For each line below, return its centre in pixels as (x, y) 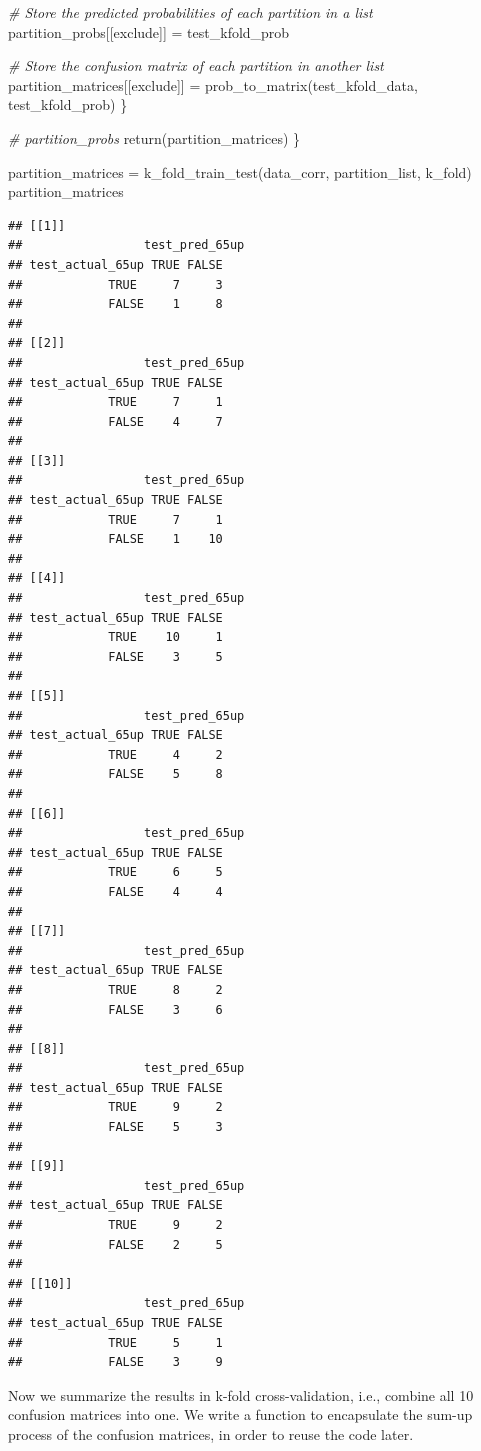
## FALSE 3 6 (115, 1009)
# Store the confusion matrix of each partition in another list (196, 65)
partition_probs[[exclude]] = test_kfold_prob (149, 31)
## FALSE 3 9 (115, 1362)
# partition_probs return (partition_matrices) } (154, 137)
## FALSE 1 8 (115, 304)
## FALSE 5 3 (115, 1127)
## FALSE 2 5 (115, 1244)
